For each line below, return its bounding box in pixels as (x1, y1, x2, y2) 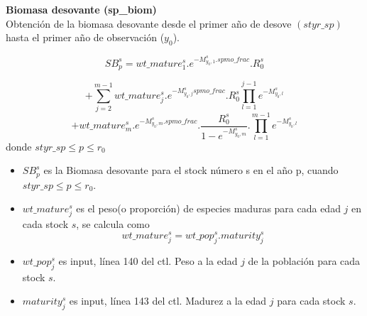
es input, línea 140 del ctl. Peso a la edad (58, 253, 238, 268)
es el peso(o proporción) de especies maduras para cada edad (76, 201, 341, 216)
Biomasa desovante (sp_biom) (6, 2, 157, 16)
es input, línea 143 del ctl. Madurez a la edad (69, 293, 267, 308)
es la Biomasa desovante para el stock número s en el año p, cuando (43, 163, 339, 178)
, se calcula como (76, 217, 150, 231)
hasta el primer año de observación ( (6, 30, 165, 45)
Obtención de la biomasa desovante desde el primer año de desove (6, 16, 292, 31)
